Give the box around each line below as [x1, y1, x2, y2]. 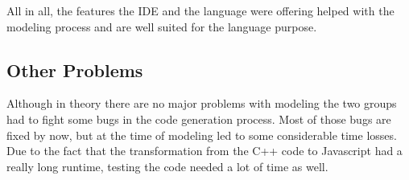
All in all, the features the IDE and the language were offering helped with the [6, 2, 395, 18]
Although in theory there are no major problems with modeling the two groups [6, 95, 397, 112]
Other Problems [6, 57, 143, 82]
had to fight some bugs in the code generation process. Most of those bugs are [6, 110, 391, 127]
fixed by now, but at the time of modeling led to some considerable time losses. [6, 126, 397, 143]
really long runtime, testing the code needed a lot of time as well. [6, 157, 328, 174]
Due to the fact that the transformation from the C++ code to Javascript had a [6, 142, 403, 159]
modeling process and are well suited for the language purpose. [6, 18, 317, 35]
